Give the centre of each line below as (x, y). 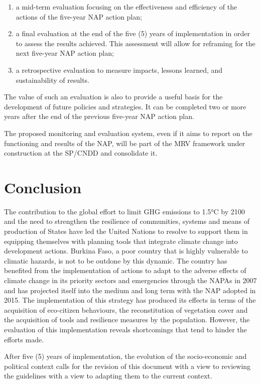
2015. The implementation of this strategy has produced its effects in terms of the (130, 300)
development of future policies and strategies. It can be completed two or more (125, 106)
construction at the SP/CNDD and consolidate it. (81, 153)
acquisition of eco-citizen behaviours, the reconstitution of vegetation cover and (126, 309)
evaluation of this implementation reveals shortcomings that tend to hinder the (125, 329)
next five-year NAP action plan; (65, 53)
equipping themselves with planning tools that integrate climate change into (121, 241)
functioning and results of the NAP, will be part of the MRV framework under (124, 143)
